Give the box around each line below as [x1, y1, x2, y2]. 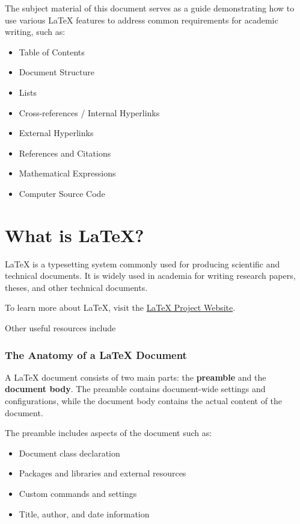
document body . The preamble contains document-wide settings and [5, 382, 266, 395]
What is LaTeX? [5, 222, 144, 247]
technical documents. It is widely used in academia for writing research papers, [5, 269, 296, 282]
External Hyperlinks [19, 126, 94, 139]
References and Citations [19, 146, 111, 159]
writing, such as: [5, 25, 66, 38]
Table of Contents [19, 45, 85, 58]
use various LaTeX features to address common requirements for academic [5, 13, 278, 26]
